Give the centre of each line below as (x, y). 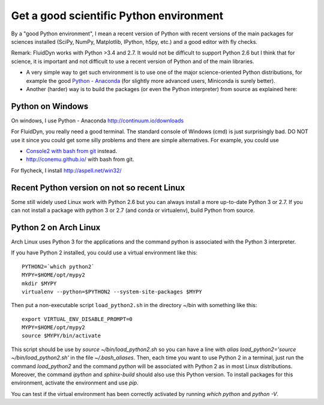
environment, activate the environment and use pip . (75, 383)
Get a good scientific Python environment (117, 16)
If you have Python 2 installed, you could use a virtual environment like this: (104, 253)
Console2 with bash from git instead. (72, 151)
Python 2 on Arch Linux (56, 227)
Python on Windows (50, 106)
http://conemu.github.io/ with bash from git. (80, 160)
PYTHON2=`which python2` (58, 266)
